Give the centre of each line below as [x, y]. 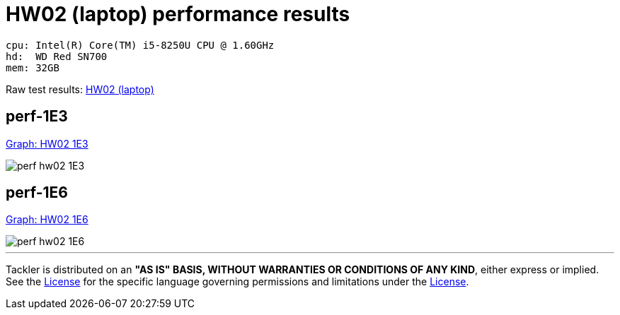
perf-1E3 [37, 117]
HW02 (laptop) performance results [178, 14]
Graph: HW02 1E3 [47, 143]
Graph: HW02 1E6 [47, 220]
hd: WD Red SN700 [57, 56]
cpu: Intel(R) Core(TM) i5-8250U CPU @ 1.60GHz [140, 45]
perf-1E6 [37, 193]
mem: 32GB [33, 67]
